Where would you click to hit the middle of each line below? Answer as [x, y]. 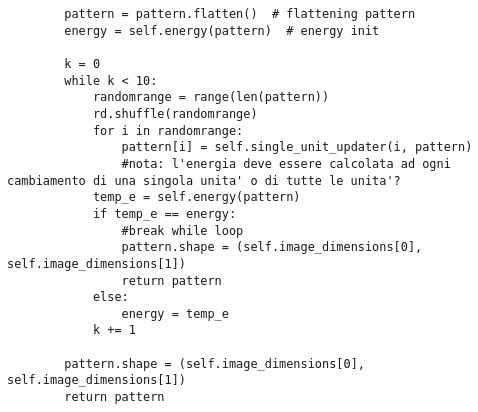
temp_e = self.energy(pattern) [196, 197]
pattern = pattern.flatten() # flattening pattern [240, 14]
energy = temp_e [175, 313]
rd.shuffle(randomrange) [175, 113]
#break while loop [182, 230]
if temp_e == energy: [164, 213]
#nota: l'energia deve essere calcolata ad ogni [286, 163]
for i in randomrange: [168, 130]
